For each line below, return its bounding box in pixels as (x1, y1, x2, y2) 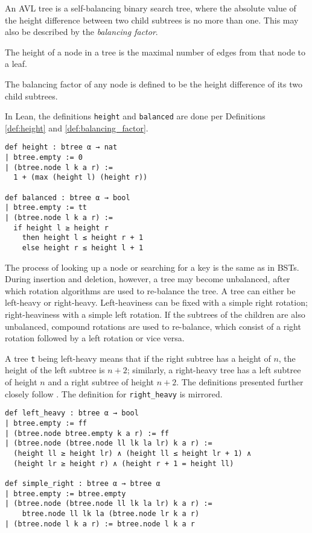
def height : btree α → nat (5, 143, 118, 152)
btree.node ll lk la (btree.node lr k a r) (22, 509, 200, 518)
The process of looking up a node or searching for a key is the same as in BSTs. (5, 260, 299, 273)
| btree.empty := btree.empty (5, 489, 126, 498)
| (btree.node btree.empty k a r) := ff (5, 429, 170, 438)
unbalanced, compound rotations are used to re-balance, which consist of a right (5, 320, 301, 332)
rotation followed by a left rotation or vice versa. (5, 332, 185, 344)
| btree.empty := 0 (5, 153, 83, 162)
